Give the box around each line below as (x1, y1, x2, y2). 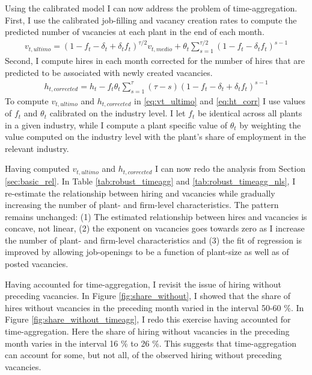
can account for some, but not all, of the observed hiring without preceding (5, 348, 282, 361)
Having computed (5, 162, 70, 175)
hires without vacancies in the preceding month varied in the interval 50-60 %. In (5, 301, 304, 314)
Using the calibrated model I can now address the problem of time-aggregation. (5, 2, 298, 14)
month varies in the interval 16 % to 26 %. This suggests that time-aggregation (5, 336, 297, 349)
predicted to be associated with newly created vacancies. (5, 66, 213, 78)
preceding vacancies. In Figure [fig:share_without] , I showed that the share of (5, 289, 291, 302)
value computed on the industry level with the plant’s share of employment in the (5, 130, 306, 143)
